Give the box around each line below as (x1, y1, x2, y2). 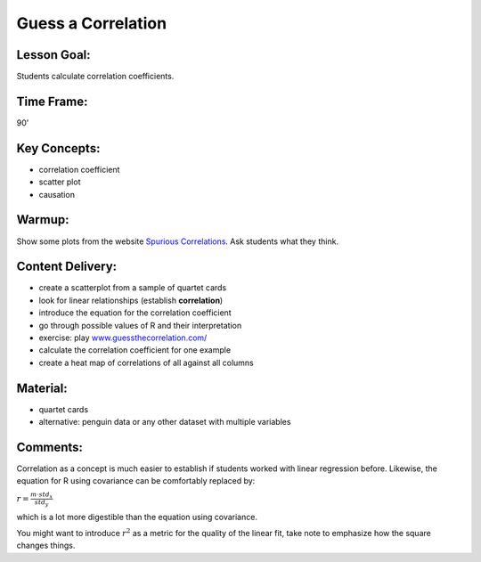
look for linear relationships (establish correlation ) (38, 295, 224, 305)
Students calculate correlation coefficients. (16, 71, 175, 82)
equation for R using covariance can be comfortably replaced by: (16, 476, 256, 486)
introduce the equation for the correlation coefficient (38, 307, 232, 318)
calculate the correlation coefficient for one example (38, 345, 232, 355)
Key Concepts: (16, 141, 101, 156)
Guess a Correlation (16, 13, 167, 33)
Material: (16, 380, 68, 395)
